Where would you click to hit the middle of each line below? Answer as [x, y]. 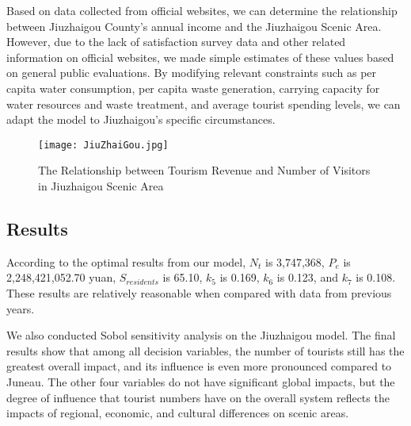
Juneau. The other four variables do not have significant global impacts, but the [201, 381]
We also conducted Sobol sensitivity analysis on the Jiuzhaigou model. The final [201, 335]
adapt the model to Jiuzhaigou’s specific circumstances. [141, 119]
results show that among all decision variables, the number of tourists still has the [205, 350]
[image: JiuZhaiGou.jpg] [103, 145]
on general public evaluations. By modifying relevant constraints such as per [192, 73]
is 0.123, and [307, 277]
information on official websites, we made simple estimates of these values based [200, 57]
